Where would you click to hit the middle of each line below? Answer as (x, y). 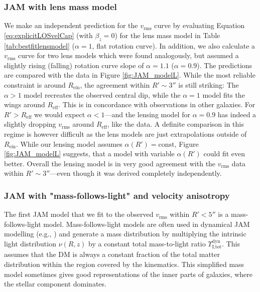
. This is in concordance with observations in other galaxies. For (157, 104)
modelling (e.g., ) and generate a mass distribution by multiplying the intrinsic (125, 234)
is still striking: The (209, 84)
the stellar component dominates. (55, 284)
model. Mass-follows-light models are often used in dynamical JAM (147, 224)
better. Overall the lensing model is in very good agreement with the (110, 163)
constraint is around (35, 84)
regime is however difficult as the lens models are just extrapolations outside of (125, 133)
